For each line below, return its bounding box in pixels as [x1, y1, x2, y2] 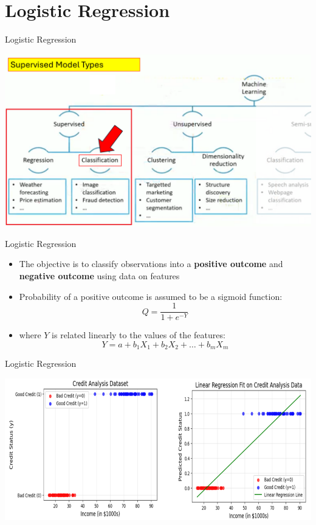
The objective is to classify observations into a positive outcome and [19, 257, 283, 270]
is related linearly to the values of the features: [52, 329, 225, 341]
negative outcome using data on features [19, 269, 180, 282]
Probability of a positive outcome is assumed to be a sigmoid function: [19, 290, 283, 302]
